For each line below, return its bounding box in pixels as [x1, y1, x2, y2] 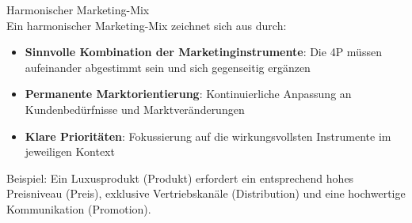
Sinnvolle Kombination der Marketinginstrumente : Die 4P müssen [25, 43, 382, 60]
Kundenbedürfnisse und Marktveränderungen [25, 100, 245, 117]
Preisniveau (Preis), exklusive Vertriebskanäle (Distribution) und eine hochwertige [6, 185, 406, 202]
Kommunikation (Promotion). [6, 200, 151, 217]
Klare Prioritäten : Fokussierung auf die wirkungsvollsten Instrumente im [25, 127, 391, 144]
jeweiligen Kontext [25, 143, 115, 160]
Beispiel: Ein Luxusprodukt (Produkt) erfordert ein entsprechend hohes [6, 169, 354, 186]
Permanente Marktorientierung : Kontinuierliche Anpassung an [25, 85, 352, 102]
